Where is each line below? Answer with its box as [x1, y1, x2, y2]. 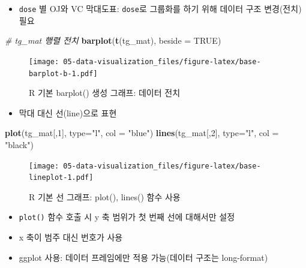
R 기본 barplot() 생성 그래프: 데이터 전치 [29, 86, 181, 99]
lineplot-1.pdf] [29, 173, 94, 182]
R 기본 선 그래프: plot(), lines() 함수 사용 [29, 190, 181, 203]
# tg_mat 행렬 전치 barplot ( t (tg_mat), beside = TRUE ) [5, 34, 221, 47]
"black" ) [5, 138, 34, 150]
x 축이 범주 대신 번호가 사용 [19, 231, 123, 243]
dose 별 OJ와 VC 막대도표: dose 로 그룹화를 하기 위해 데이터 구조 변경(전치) [19, 2, 302, 14]
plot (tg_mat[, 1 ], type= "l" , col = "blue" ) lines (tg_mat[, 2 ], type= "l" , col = [5, 127, 279, 139]
